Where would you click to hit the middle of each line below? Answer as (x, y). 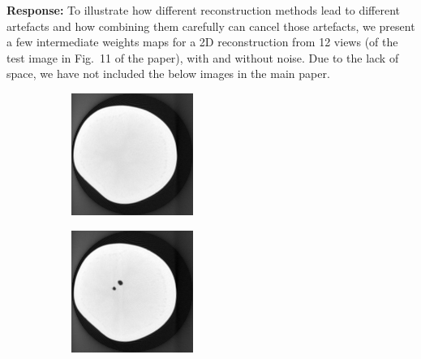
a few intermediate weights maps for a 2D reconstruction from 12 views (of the (202, 42)
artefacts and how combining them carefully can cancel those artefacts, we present (211, 26)
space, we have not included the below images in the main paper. (168, 74)
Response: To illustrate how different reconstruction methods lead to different (203, 10)
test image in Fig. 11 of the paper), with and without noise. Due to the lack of (203, 57)
